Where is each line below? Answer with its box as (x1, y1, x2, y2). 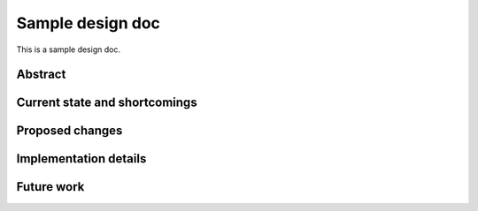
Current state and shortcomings (16, 95, 198, 110)
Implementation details (16, 151, 147, 167)
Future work (16, 179, 85, 194)
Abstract (16, 67, 66, 82)
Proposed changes (16, 124, 123, 139)
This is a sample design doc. (16, 44, 121, 55)
